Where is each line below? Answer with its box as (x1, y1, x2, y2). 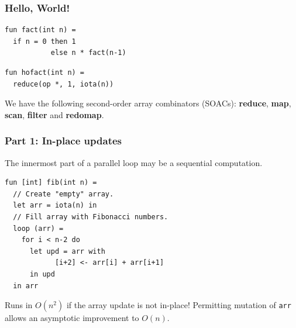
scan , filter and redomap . (5, 108, 104, 120)
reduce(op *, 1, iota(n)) (13, 80, 114, 88)
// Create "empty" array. (13, 189, 114, 198)
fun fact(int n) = (5, 26, 76, 34)
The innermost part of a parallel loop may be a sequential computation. (5, 156, 263, 168)
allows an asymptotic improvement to (5, 312, 139, 324)
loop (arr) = (13, 224, 64, 233)
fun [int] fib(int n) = (5, 178, 97, 187)
